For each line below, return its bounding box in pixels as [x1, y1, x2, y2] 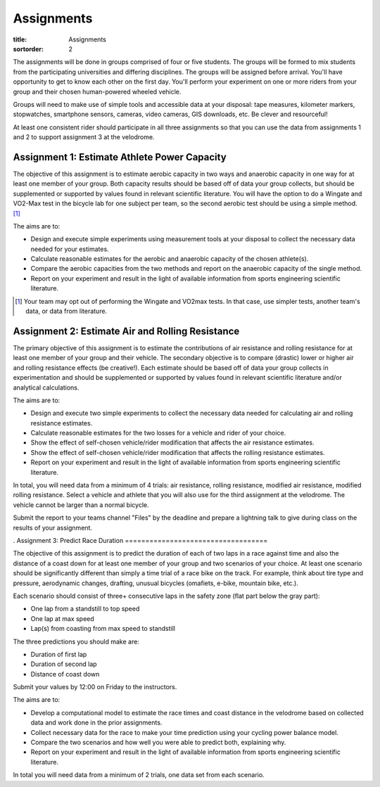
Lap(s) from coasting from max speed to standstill [30, 625, 176, 633]
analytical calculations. [13, 383, 80, 392]
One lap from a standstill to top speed [30, 605, 140, 613]
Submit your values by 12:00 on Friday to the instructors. [13, 683, 177, 691]
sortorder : [13, 44, 44, 53]
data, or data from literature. [25, 307, 108, 316]
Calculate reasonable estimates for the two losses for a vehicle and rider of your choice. [30, 429, 286, 437]
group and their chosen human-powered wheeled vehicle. [13, 87, 182, 96]
